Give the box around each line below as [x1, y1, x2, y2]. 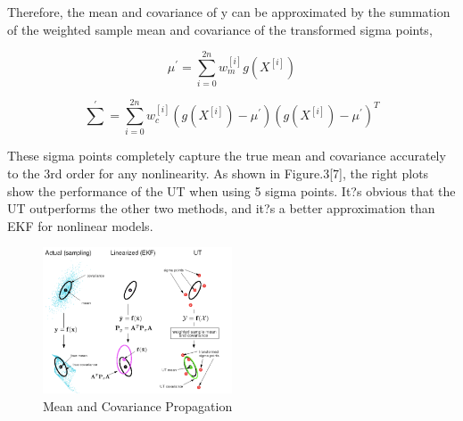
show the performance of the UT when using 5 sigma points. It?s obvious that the [7, 181, 456, 200]
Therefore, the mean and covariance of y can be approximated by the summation [7, 3, 451, 21]
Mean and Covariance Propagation [43, 396, 233, 415]
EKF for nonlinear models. [7, 216, 153, 235]
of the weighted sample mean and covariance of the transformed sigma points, [7, 20, 433, 38]
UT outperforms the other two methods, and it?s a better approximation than [7, 199, 435, 218]
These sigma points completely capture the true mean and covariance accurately [7, 146, 446, 165]
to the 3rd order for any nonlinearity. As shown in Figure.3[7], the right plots [7, 164, 429, 183]
